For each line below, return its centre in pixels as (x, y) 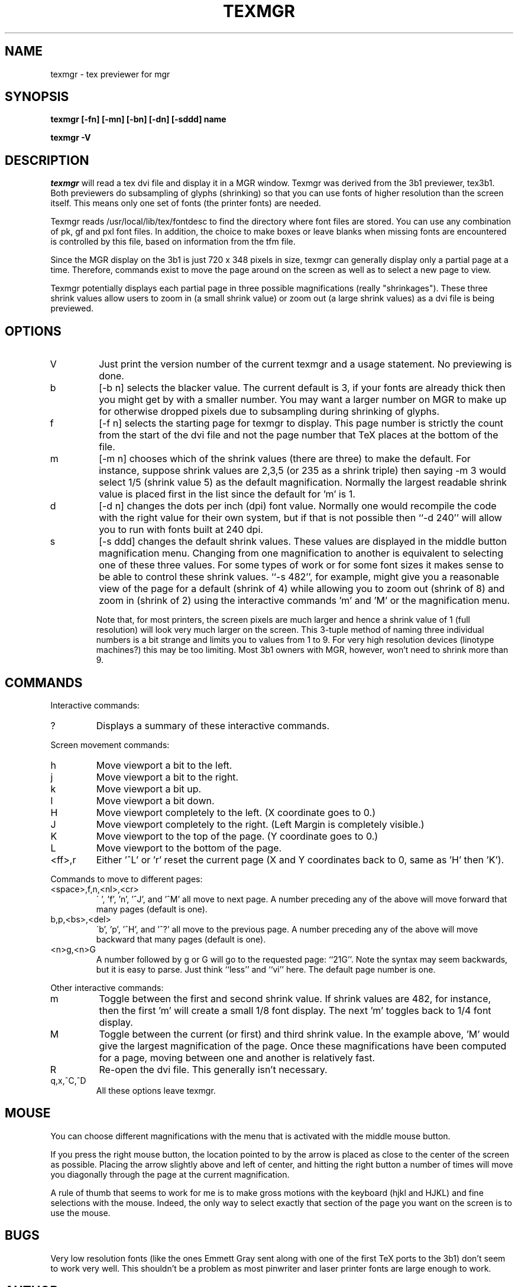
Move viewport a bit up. (149, 789)
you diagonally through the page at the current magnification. (170, 1174)
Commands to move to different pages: (127, 879)
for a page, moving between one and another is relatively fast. (237, 1057)
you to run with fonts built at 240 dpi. (181, 530)
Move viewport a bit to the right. (167, 777)
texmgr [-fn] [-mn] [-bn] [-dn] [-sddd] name (138, 119)
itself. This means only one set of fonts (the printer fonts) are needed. (186, 203)
